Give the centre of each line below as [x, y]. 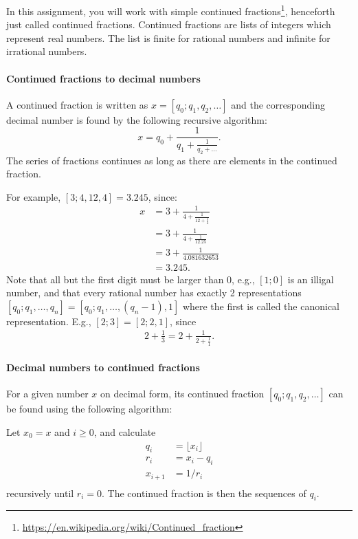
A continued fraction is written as [77, 104]
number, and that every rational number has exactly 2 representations [154, 293]
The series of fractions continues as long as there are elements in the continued [172, 160]
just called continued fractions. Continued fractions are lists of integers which [169, 24]
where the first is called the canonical [261, 306]
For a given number [47, 394]
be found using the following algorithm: [89, 409]
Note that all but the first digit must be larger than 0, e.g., [131, 279]
